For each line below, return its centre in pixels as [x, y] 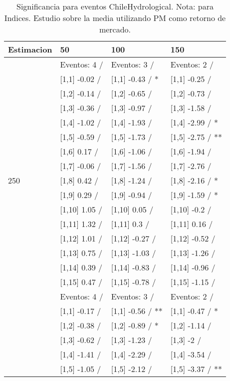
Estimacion [30, 49]
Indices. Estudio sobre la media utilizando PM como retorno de [115, 18]
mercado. [115, 29]
